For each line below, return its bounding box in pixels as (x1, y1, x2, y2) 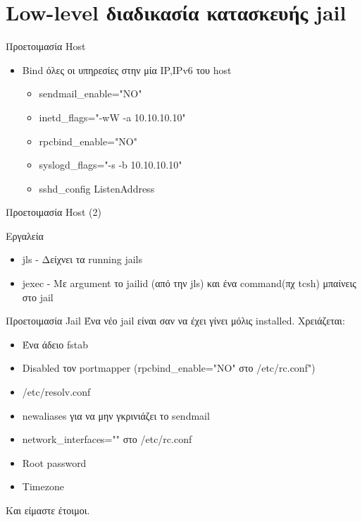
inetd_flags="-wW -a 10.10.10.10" (39, 109, 186, 124)
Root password (22, 455, 87, 470)
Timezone (22, 479, 64, 494)
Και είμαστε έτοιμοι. (6, 503, 90, 517)
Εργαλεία (6, 228, 44, 243)
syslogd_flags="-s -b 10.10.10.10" (39, 157, 182, 172)
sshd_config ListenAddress (39, 181, 155, 195)
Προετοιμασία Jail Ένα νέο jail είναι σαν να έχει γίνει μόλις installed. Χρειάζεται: (6, 313, 345, 328)
